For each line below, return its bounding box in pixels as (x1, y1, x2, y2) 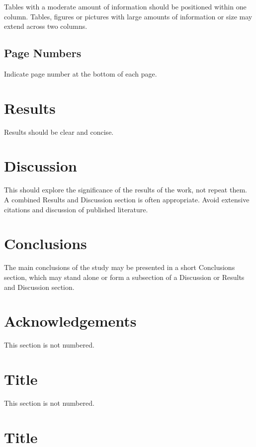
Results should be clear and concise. (4, 126, 114, 137)
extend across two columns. (4, 21, 87, 31)
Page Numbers (4, 45, 82, 61)
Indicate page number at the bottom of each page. (4, 68, 157, 79)
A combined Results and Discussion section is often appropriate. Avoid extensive (4, 194, 250, 205)
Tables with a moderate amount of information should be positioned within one (4, 1, 247, 11)
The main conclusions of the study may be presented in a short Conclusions (4, 262, 235, 272)
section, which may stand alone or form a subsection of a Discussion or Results (4, 271, 245, 282)
